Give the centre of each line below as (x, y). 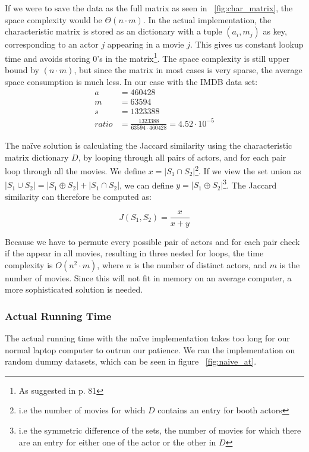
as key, (275, 31)
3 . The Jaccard (250, 184)
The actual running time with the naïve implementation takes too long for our (147, 338)
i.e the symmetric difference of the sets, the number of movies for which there (160, 430)
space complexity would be (53, 19)
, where (110, 264)
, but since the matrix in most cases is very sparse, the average (188, 70)
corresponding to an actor (52, 44)
